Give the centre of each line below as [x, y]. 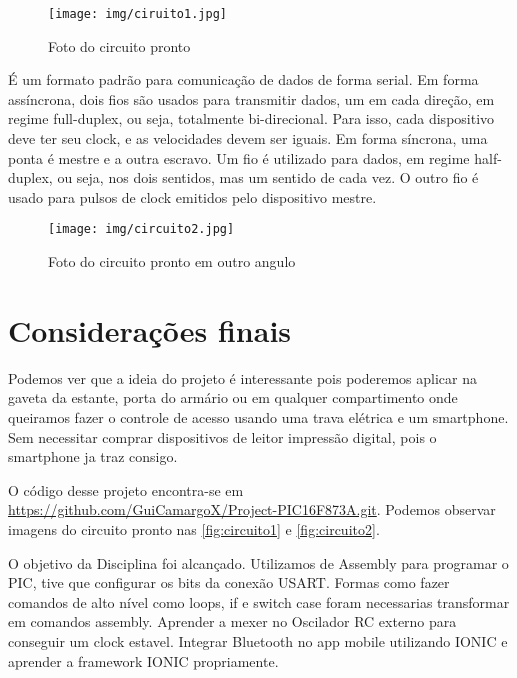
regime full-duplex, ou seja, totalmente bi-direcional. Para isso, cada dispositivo [251, 118]
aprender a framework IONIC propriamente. [143, 660]
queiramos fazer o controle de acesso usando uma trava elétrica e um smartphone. [258, 416]
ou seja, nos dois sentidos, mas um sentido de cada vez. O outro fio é [268, 177]
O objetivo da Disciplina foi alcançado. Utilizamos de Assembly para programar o [258, 562]
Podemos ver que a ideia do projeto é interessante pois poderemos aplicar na [242, 377]
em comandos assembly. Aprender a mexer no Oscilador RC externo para [232, 621]
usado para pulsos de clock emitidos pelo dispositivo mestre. [192, 196]
